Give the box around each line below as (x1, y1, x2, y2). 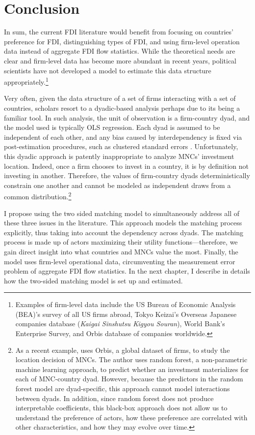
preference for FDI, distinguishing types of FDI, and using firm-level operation (4, 36, 240, 46)
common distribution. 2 (4, 190, 72, 201)
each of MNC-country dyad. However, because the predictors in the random (15, 373, 243, 384)
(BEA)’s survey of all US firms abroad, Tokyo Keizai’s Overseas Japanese (15, 309, 237, 319)
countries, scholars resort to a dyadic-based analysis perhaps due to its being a (4, 102, 240, 113)
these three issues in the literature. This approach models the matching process (4, 217, 242, 228)
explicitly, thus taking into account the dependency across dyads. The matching (4, 227, 244, 237)
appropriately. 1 (4, 75, 49, 87)
